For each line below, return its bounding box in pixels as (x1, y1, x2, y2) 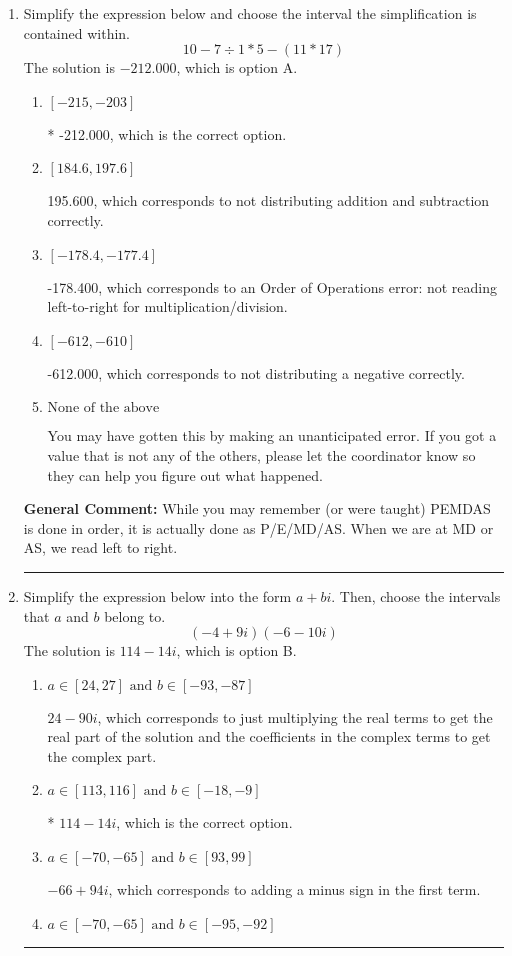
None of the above (47, 401, 160, 416)
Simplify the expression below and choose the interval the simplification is (23, 3, 477, 23)
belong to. (104, 605, 166, 626)
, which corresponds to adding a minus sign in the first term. (108, 879, 481, 900)
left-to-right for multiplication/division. (47, 296, 288, 317)
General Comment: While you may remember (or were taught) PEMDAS (23, 498, 491, 519)
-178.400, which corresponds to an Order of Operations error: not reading (47, 276, 497, 297)
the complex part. (47, 745, 157, 766)
